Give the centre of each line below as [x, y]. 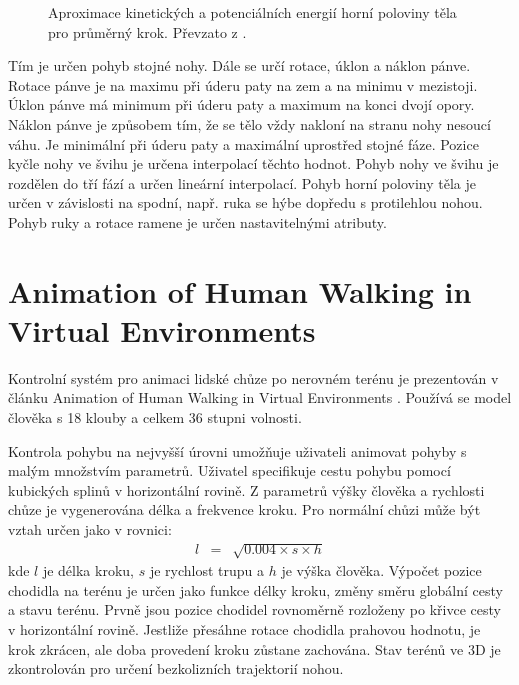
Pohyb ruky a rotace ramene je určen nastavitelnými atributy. [197, 221]
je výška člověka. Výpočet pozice [381, 570]
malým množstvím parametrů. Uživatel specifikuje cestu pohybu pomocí [229, 470]
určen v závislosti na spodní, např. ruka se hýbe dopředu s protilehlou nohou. [245, 202]
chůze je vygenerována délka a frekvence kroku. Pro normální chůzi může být [244, 509]
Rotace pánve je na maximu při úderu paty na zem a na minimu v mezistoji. [243, 84]
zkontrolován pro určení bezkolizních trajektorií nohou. [176, 668]
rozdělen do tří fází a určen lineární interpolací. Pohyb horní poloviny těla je [242, 182]
